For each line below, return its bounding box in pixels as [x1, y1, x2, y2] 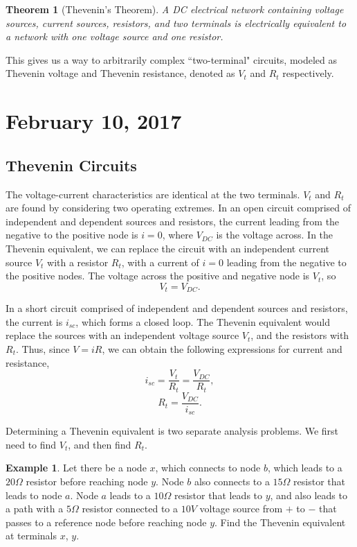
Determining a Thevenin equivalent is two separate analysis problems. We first [6, 424, 339, 438]
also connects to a [194, 474, 270, 488]
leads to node [6, 487, 62, 502]
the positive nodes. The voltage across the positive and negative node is [6, 268, 310, 283]
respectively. [282, 66, 334, 80]
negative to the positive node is [6, 227, 138, 242]
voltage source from [199, 501, 283, 516]
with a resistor [47, 254, 109, 269]
